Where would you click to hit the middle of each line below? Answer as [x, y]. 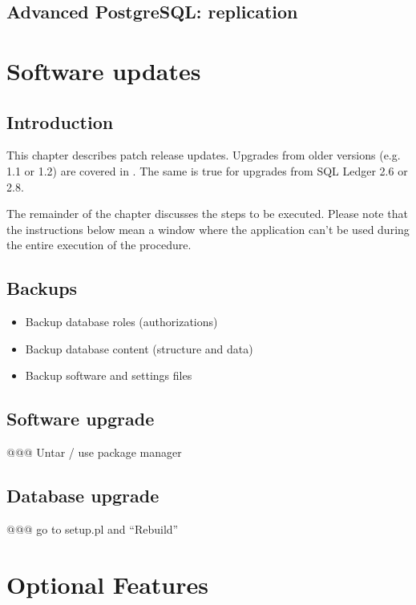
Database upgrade [83, 496]
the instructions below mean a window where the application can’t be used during [208, 229]
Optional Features [107, 584]
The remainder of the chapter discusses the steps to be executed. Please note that [207, 214]
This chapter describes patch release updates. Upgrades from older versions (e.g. [204, 155]
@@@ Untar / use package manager [94, 452]
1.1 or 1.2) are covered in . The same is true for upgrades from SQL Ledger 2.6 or [207, 170]
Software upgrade [81, 419]
